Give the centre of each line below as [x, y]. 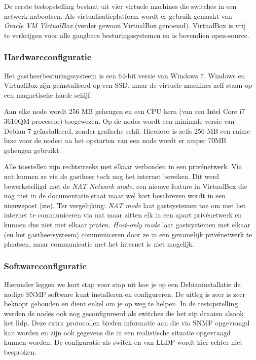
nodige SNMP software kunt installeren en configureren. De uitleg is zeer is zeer [125, 294]
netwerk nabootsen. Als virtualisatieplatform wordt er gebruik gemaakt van [118, 16]
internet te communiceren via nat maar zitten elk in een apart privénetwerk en [123, 215]
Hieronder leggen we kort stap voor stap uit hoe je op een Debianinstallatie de [122, 284]
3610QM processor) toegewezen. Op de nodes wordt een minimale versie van [119, 121]
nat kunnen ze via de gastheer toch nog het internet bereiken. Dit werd [111, 176]
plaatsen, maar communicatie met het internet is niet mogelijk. [99, 244]
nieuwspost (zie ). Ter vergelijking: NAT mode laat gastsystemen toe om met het [125, 205]
